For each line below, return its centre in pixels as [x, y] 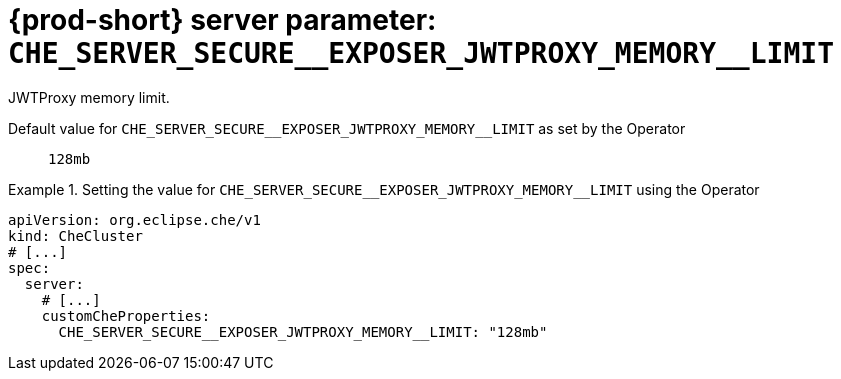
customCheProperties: [126, 315]
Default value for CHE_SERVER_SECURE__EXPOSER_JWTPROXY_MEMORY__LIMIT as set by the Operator [347, 128]
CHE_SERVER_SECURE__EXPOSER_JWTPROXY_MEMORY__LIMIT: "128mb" [303, 331]
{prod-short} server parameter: [222, 20]
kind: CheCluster [75, 235]
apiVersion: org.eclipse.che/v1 [134, 219]
